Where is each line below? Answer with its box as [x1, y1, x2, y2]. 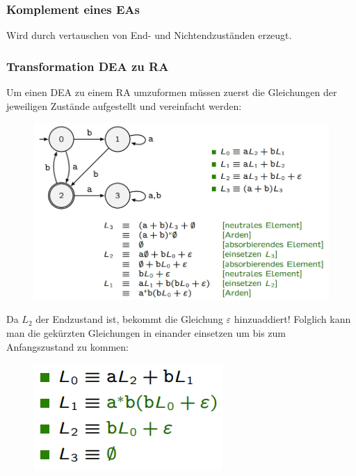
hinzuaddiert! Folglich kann [234, 312, 351, 326]
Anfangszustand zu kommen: [6, 339, 129, 354]
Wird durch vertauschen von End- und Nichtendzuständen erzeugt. [6, 28, 292, 42]
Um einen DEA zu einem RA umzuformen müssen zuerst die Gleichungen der [6, 85, 337, 100]
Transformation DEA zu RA [6, 57, 169, 74]
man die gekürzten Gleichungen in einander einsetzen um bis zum [6, 325, 286, 340]
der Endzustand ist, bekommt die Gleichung [35, 312, 223, 326]
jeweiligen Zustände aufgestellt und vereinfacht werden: [6, 98, 242, 113]
